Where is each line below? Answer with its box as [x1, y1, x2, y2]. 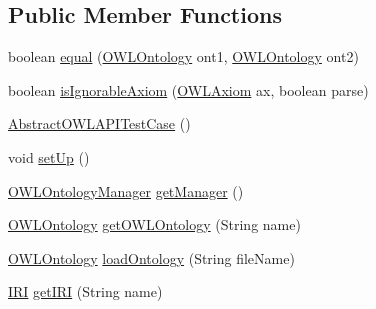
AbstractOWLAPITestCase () [8, 113, 191, 134]
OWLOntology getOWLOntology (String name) [8, 214, 301, 235]
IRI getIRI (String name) [8, 281, 163, 302]
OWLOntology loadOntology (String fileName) [8, 247, 295, 268]
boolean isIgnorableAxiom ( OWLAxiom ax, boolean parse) [8, 79, 369, 100]
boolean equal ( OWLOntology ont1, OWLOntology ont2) [8, 46, 359, 67]
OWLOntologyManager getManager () [8, 180, 244, 201]
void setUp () [8, 146, 90, 167]
